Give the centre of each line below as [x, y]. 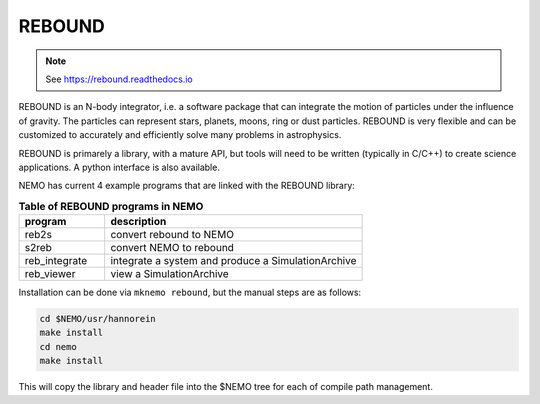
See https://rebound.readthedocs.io [119, 79]
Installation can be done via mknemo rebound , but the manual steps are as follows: [190, 292]
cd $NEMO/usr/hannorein [98, 319]
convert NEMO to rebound [172, 248]
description [138, 222]
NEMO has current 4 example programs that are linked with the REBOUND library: [186, 186]
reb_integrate [56, 261]
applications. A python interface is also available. [119, 167]
